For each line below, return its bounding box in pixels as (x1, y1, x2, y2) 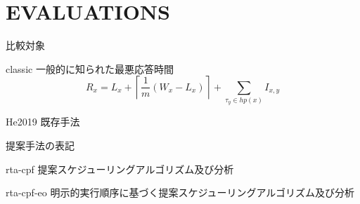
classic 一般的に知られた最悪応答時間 (6, 61, 174, 76)
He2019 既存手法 (6, 114, 80, 129)
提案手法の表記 (6, 138, 75, 153)
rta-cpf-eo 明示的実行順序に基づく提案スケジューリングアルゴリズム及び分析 (6, 185, 355, 200)
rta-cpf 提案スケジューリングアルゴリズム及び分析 (6, 161, 234, 176)
